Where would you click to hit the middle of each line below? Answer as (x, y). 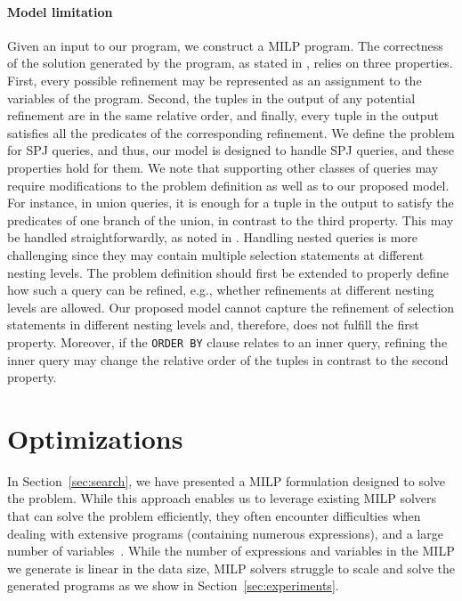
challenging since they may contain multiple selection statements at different (216, 254)
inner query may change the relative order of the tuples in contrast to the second (228, 359)
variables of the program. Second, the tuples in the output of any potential (211, 97)
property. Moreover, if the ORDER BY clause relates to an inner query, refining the (227, 341)
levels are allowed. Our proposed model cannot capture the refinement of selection (231, 307)
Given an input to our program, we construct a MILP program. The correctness (225, 45)
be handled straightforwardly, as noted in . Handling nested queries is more (213, 237)
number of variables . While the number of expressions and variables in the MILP (231, 551)
